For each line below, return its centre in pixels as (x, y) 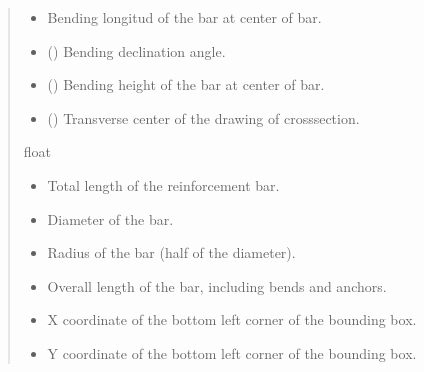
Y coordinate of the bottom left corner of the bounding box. (232, 352)
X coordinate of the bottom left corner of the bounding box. (232, 319)
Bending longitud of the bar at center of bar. (184, 17)
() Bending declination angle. (136, 50)
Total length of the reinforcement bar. (163, 184)
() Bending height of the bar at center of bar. (186, 84)
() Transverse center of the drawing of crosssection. (203, 117)
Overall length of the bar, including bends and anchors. (217, 285)
